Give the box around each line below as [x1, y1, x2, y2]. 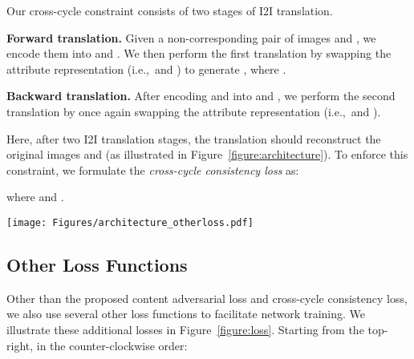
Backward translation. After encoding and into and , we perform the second [6, 87, 396, 104]
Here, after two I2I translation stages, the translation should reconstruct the [6, 130, 381, 147]
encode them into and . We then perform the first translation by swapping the [6, 45, 392, 62]
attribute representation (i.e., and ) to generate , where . [6, 60, 286, 77]
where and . [6, 188, 64, 205]
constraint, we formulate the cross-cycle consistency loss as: [6, 161, 299, 178]
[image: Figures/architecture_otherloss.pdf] [6, 216, 254, 228]
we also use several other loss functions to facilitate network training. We [6, 305, 366, 322]
